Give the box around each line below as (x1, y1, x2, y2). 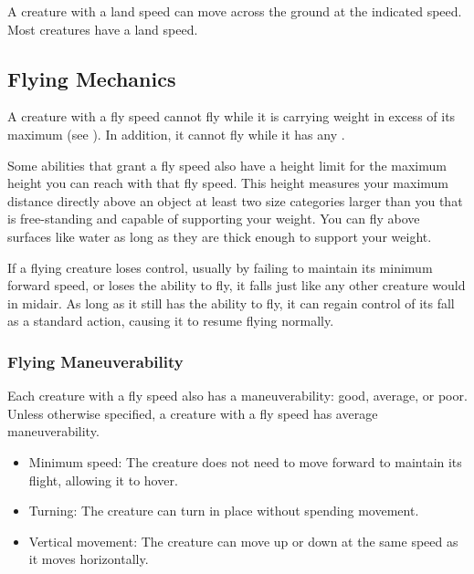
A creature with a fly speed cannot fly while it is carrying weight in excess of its (7, 107, 456, 126)
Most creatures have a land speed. (7, 19, 198, 38)
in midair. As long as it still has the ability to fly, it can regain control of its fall (7, 293, 455, 312)
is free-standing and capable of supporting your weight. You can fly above (7, 209, 420, 228)
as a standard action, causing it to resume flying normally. (7, 311, 334, 330)
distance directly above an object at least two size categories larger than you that (7, 191, 463, 210)
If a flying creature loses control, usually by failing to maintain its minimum (7, 257, 433, 277)
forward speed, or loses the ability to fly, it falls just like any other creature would (7, 276, 466, 295)
